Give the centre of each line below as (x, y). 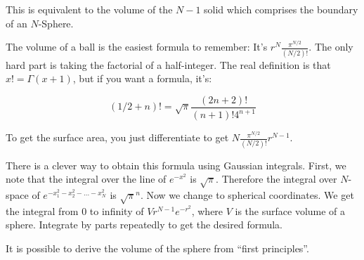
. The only (331, 47)
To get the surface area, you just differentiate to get (117, 137)
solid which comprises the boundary (281, 9)
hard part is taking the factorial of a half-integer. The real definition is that (168, 64)
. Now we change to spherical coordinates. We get (247, 194)
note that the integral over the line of (86, 179)
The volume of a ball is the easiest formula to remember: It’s (137, 47)
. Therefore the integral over (277, 179)
